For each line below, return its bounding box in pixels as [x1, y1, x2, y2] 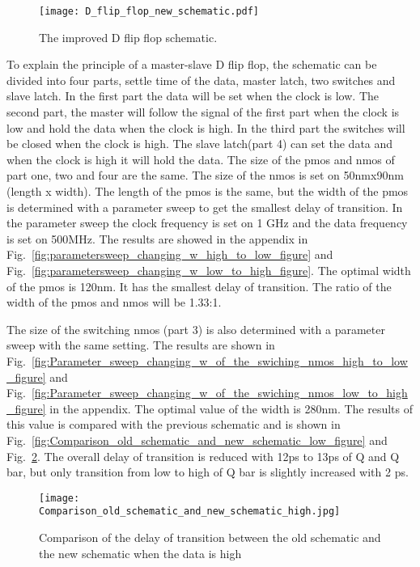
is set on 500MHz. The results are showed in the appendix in [6, 230, 308, 247]
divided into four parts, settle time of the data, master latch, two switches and [6, 71, 396, 88]
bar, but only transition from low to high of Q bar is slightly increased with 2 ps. [6, 463, 409, 480]
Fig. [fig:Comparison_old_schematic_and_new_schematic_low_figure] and [6, 431, 388, 448]
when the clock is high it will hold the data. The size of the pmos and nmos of [6, 150, 395, 167]
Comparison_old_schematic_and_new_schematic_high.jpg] [39, 506, 341, 518]
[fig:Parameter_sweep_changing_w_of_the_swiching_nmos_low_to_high [31, 384, 408, 401]
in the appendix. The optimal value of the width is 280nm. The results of [49, 400, 414, 417]
